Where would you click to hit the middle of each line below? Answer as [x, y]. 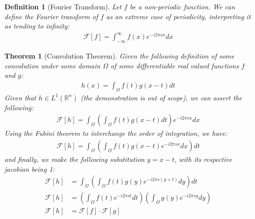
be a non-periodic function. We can [183, 6]
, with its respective [203, 159]
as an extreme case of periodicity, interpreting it [179, 16]
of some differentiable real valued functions [175, 65]
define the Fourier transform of [51, 16]
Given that [20, 97]
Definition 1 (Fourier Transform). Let [63, 6]
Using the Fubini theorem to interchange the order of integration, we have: [116, 133]
